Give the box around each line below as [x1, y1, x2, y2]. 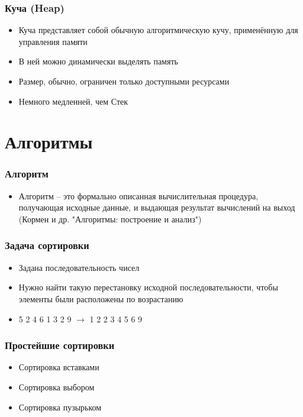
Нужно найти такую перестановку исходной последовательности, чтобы [18, 281, 278, 293]
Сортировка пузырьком [18, 400, 102, 413]
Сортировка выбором [18, 380, 95, 393]
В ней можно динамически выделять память [18, 55, 178, 67]
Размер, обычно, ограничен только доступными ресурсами [18, 75, 230, 87]
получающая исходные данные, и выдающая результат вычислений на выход [18, 201, 295, 214]
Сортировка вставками [18, 361, 99, 373]
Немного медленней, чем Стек [18, 95, 128, 107]
